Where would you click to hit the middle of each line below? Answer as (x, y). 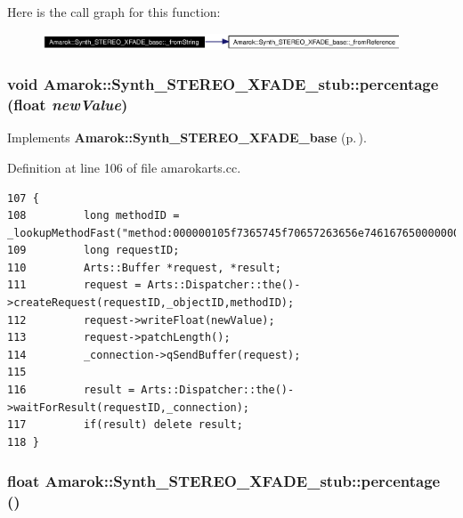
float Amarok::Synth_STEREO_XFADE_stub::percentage (224, 481)
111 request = (74, 285)
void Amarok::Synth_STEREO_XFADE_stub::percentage (223, 84)
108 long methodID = (93, 216)
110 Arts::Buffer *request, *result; (144, 267)
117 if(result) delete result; (125, 425)
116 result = (71, 390)
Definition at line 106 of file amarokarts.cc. (124, 167)
